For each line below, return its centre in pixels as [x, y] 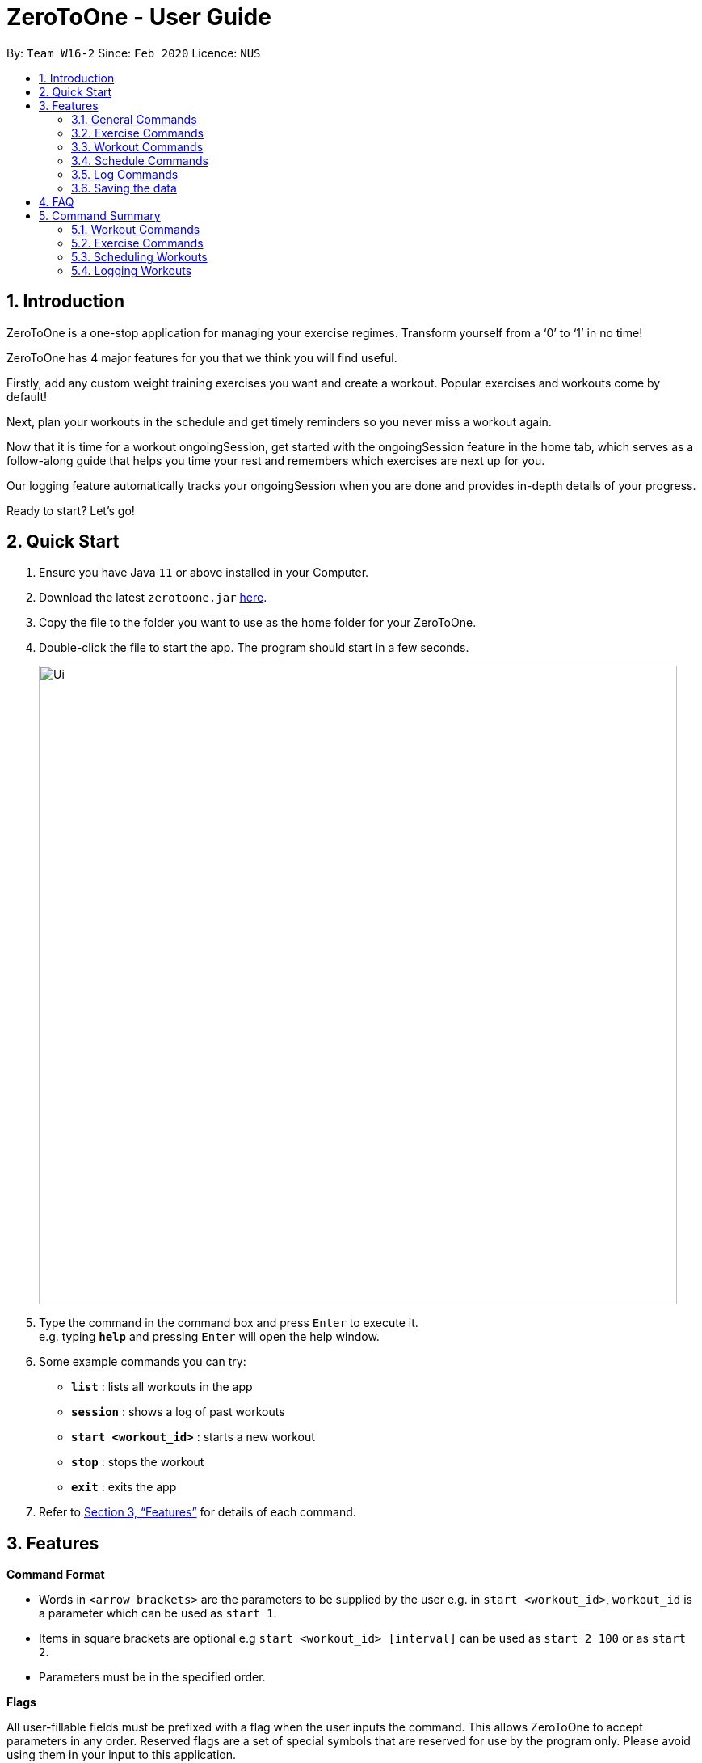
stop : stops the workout [138, 1462]
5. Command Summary [100, 215]
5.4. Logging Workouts [132, 270]
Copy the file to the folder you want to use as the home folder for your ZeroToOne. [258, 623]
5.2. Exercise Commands [137, 243]
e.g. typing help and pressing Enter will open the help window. [209, 1337]
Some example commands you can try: [143, 1362]
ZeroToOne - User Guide [139, 17]
